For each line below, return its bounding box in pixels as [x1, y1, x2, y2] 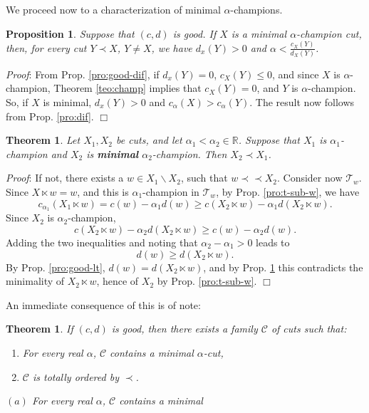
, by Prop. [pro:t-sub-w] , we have [216, 184, 360, 199]
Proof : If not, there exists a [6, 170, 124, 185]
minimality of [6, 273, 65, 288]
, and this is [77, 184, 129, 199]
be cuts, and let [115, 132, 182, 147]
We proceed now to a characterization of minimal [6, 2, 221, 16]
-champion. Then [152, 146, 227, 161]
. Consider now [276, 170, 343, 185]
